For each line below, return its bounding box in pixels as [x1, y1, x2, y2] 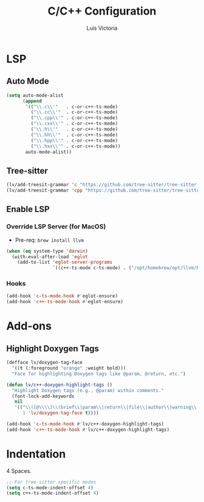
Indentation [6, 447, 66, 461]
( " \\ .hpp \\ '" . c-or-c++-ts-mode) [30, 137, 118, 143]
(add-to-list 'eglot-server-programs [17, 260, 113, 266]
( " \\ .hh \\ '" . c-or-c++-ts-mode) [30, 132, 118, 138]
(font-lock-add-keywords [12, 393, 75, 399]
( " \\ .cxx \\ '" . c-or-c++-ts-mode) [30, 120, 118, 127]
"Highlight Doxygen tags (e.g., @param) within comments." [12, 387, 165, 393]
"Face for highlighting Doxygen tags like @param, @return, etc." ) [12, 371, 186, 377]
